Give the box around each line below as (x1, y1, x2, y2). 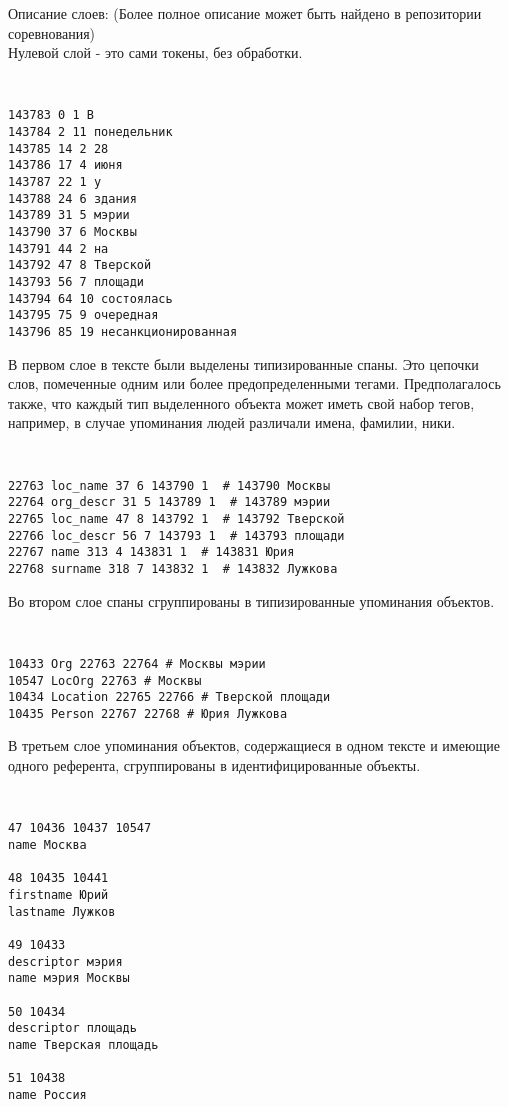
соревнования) (8, 22, 96, 43)
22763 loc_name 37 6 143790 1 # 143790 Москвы (8, 478, 331, 493)
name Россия (8, 1087, 87, 1102)
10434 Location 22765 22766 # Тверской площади (8, 690, 331, 705)
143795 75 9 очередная (8, 308, 159, 323)
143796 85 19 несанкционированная (8, 324, 238, 339)
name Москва (8, 837, 87, 852)
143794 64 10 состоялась (8, 291, 173, 306)
